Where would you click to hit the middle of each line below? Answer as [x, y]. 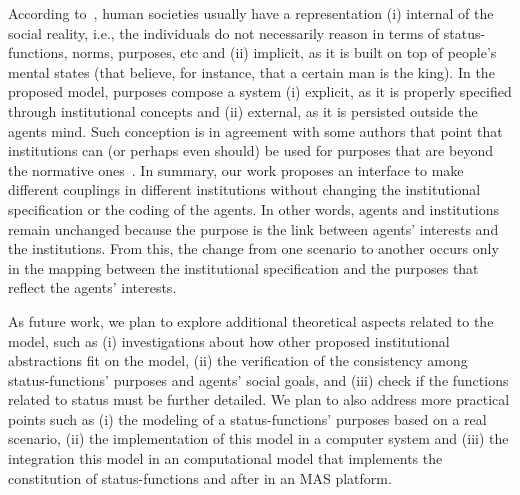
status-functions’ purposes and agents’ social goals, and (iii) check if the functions [258, 379]
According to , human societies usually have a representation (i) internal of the [251, 13]
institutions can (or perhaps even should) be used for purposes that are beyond [250, 150]
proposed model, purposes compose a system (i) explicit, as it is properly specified [260, 91]
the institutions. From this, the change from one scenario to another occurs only [253, 248]
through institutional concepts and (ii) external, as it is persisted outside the [243, 110]
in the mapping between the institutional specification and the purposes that [243, 267]
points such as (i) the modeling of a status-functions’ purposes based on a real [247, 418]
